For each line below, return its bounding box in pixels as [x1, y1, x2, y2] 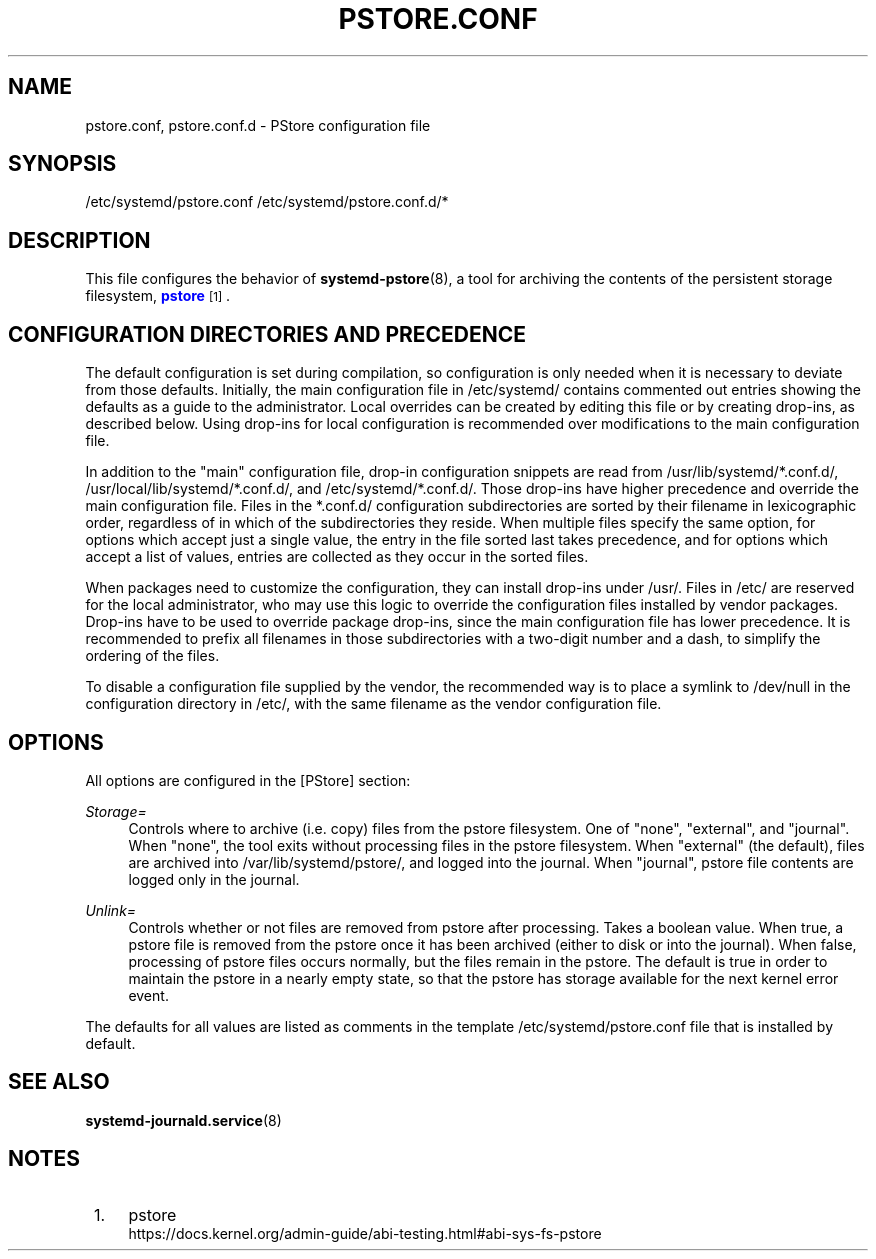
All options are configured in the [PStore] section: [85, 771, 411, 789]
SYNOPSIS [8, 151, 117, 177]
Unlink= [85, 901, 137, 919]
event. [128, 986, 169, 1004]
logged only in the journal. [128, 870, 300, 888]
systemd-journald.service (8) [85, 1111, 282, 1129]
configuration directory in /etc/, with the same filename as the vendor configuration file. [85, 695, 662, 713]
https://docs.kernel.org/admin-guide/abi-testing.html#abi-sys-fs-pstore [128, 1224, 602, 1242]
